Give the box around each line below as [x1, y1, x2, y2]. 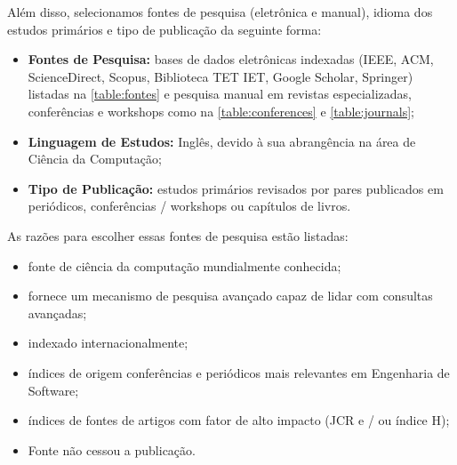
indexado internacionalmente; [28, 333, 188, 352]
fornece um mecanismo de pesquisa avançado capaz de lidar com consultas [28, 286, 433, 305]
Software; [28, 381, 79, 399]
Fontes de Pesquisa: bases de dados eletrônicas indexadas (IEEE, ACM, [28, 50, 434, 68]
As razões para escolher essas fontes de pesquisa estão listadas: [7, 226, 349, 245]
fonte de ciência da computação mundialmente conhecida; [28, 256, 341, 275]
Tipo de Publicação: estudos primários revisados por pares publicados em [28, 179, 444, 197]
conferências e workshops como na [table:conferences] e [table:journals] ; [28, 101, 414, 120]
